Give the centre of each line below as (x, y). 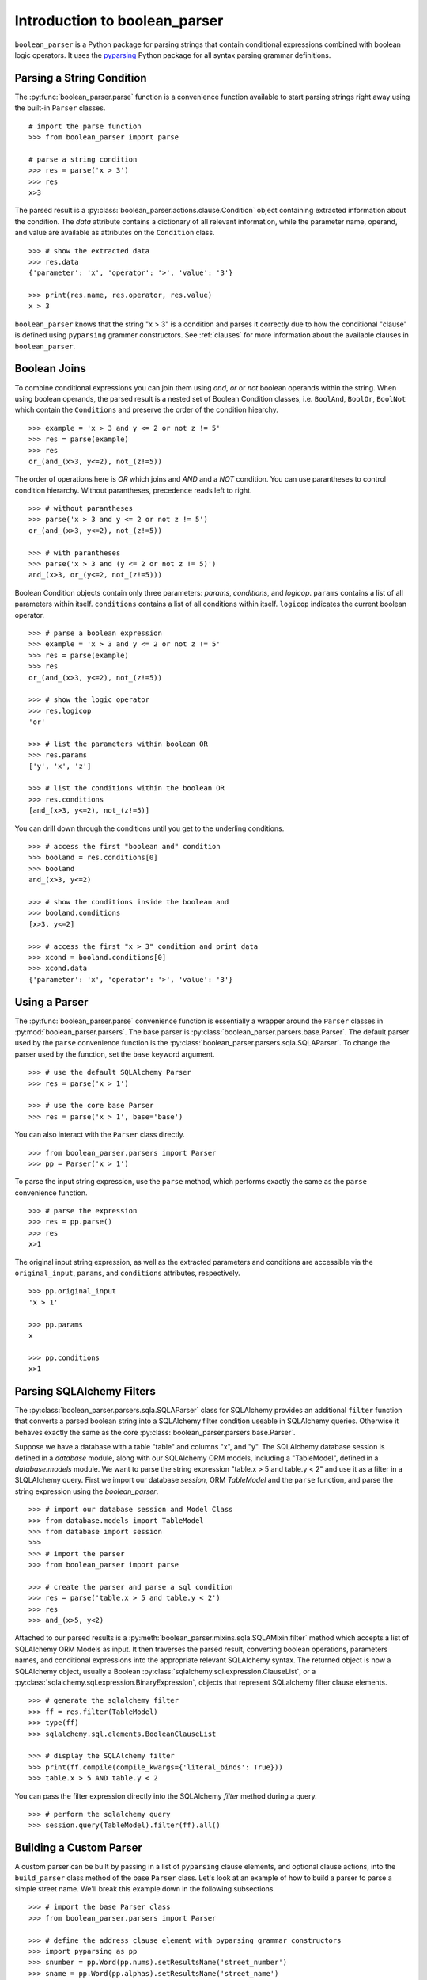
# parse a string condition (83, 159)
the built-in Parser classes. (60, 108)
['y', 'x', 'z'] (60, 766)
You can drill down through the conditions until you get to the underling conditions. (149, 828)
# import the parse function (85, 126)
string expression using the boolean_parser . (87, 1491)
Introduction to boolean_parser (119, 21)
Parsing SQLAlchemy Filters (85, 1391)
